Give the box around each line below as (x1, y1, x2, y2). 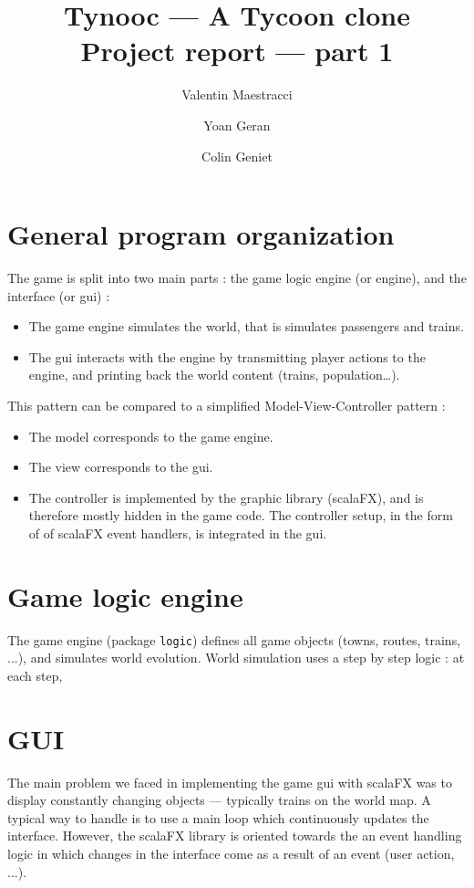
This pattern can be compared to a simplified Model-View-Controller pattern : (7, 396, 446, 414)
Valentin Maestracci (181, 85, 293, 104)
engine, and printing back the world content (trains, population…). (28, 365, 400, 384)
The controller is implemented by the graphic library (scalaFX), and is (28, 487, 424, 507)
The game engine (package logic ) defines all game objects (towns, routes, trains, (7, 630, 461, 649)
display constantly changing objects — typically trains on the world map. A (7, 790, 431, 810)
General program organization (7, 215, 395, 253)
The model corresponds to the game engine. (28, 426, 273, 445)
